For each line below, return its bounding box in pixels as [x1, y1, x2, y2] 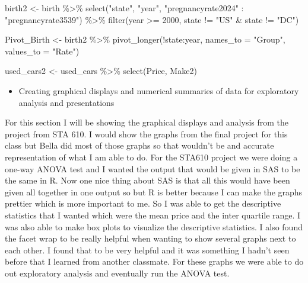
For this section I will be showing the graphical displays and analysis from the [5, 116, 289, 128]
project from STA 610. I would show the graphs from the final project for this [5, 127, 288, 140]
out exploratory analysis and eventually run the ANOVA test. [5, 266, 230, 279]
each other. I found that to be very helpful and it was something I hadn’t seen [5, 243, 290, 256]
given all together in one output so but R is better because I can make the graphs [5, 185, 303, 198]
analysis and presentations [18, 96, 115, 108]
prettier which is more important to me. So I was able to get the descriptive [5, 197, 281, 210]
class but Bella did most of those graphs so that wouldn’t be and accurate [5, 139, 274, 152]
